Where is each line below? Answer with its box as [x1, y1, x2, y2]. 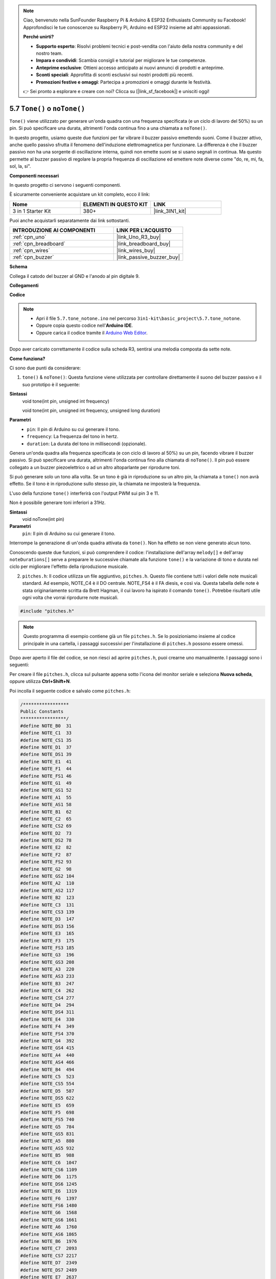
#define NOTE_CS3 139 [20, 909, 75, 915]
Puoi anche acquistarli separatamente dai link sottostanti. [9, 217, 130, 224]
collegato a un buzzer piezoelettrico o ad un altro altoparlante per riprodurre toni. [9, 464, 180, 470]
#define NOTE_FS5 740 [20, 1117, 75, 1122]
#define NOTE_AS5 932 [20, 1145, 75, 1151]
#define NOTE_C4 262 [20, 988, 75, 994]
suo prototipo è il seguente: [22, 381, 80, 387]
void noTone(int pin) [22, 516, 64, 522]
